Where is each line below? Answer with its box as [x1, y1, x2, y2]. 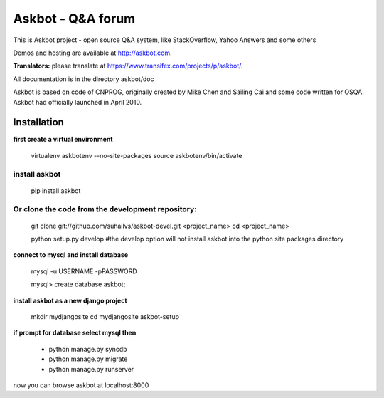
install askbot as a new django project [13, 296, 127, 305]
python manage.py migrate [48, 355, 128, 363]
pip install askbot [31, 186, 81, 195]
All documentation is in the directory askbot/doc [13, 75, 154, 83]
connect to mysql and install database [13, 251, 129, 259]
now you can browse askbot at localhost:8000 [13, 381, 149, 389]
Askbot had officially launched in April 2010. [13, 98, 142, 106]
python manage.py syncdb [48, 345, 127, 353]
